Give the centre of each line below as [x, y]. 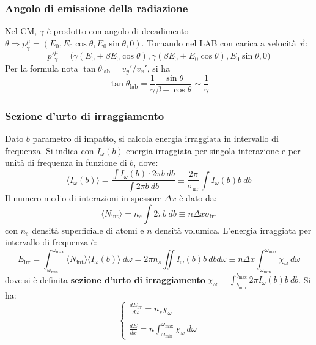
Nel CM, [21, 31]
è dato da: [198, 197]
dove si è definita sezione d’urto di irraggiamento [105, 279]
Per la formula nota [42, 68]
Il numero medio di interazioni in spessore [83, 197]
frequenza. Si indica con [50, 150]
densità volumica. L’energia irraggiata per [233, 230]
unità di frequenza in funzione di [66, 162]
